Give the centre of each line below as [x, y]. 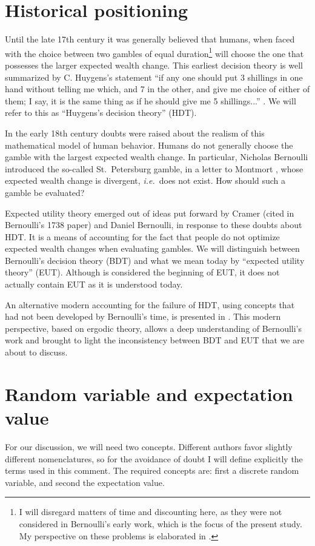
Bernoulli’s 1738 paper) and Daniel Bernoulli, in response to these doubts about [154, 225]
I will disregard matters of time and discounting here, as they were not [151, 512]
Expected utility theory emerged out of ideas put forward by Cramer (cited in [150, 213]
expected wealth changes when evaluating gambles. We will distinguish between [152, 248]
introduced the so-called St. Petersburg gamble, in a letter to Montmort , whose [154, 168]
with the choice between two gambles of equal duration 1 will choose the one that [154, 52]
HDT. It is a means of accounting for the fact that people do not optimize [142, 236]
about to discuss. [36, 352]
